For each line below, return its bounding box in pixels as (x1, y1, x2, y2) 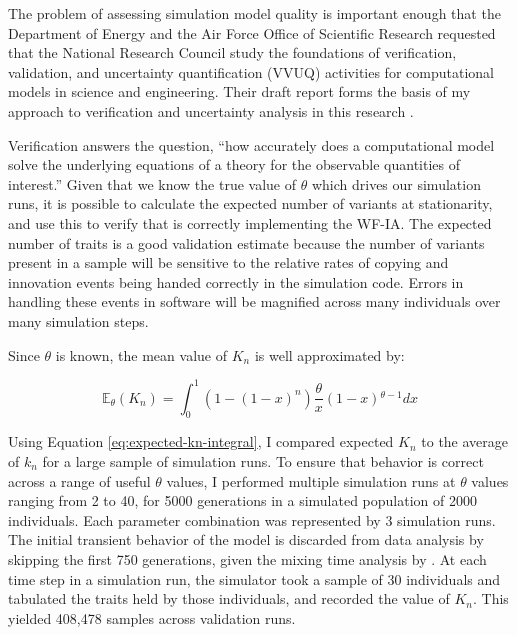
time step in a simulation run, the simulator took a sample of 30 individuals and (8, 568, 501, 589)
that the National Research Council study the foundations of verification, (8, 42, 457, 63)
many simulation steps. (8, 310, 149, 331)
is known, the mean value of (55, 344, 227, 365)
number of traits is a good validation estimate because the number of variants (8, 232, 485, 253)
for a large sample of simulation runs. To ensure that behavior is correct (42, 450, 484, 471)
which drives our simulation (311, 173, 481, 194)
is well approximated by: (254, 344, 405, 365)
